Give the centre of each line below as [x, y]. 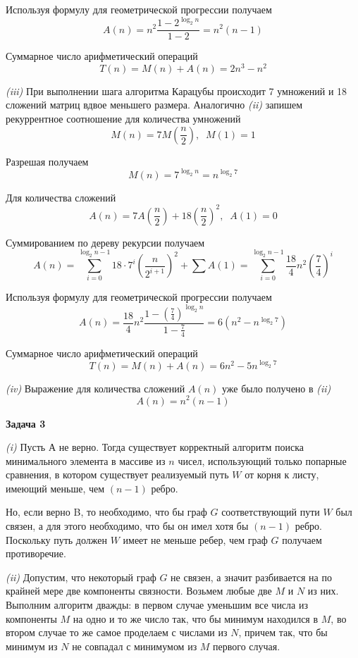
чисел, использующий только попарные [262, 460]
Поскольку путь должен [56, 539]
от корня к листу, [282, 474]
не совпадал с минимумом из [135, 646]
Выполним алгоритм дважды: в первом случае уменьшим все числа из [157, 605]
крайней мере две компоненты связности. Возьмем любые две [139, 591]
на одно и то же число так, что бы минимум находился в [196, 618]
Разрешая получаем [47, 161]
